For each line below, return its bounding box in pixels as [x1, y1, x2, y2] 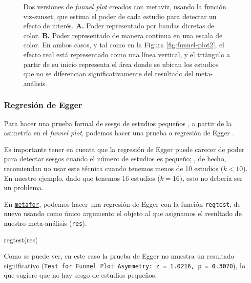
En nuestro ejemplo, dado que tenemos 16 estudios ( [4, 173, 160, 183]
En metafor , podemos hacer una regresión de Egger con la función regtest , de [4, 198, 241, 209]
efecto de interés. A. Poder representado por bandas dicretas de [23, 21, 214, 31]
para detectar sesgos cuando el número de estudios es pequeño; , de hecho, [4, 153, 226, 164]
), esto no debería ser [179, 173, 243, 183]
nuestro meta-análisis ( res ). [4, 218, 87, 228]
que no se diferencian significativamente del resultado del [23, 68, 193, 79]
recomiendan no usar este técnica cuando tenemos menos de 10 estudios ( [4, 163, 224, 173]
